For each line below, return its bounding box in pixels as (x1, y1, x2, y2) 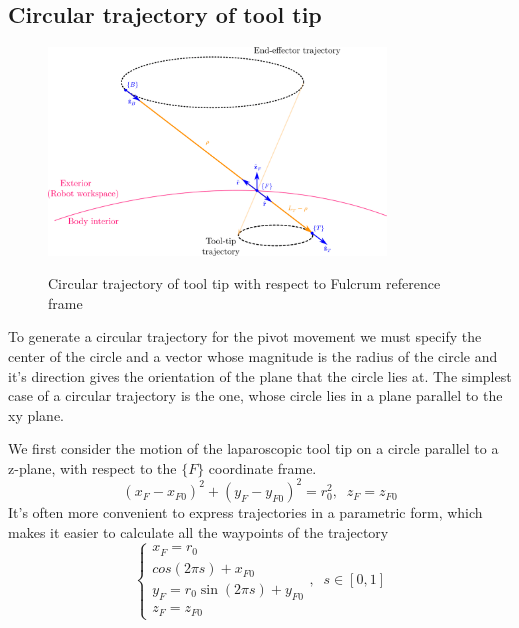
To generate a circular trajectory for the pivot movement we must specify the (8, 326, 482, 347)
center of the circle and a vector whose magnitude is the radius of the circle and (8, 345, 498, 366)
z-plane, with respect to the (8, 457, 177, 478)
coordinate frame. (208, 457, 317, 478)
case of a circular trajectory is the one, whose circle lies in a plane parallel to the (8, 385, 503, 406)
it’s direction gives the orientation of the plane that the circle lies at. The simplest (8, 365, 512, 386)
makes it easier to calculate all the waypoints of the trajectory (8, 521, 389, 542)
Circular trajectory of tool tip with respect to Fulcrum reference (48, 273, 441, 294)
